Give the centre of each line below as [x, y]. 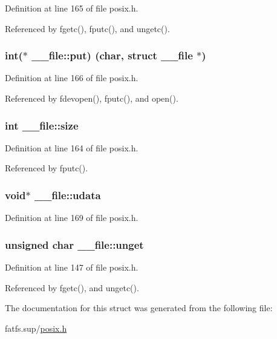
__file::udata [67, 195]
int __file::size [42, 125]
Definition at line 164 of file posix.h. [72, 147]
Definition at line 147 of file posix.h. [72, 267]
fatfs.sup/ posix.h [36, 328]
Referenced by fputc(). [47, 168]
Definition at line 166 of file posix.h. [72, 78]
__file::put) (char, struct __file [112, 55]
